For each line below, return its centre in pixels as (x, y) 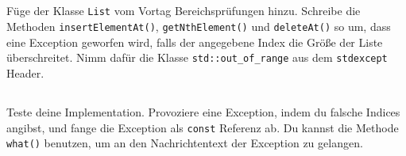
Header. (25, 72)
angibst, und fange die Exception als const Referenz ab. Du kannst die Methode (203, 127)
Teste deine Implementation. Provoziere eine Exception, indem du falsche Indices (203, 111)
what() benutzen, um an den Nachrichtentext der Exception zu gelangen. (185, 143)
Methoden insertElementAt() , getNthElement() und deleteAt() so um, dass (199, 27)
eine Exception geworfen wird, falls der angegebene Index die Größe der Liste (195, 42)
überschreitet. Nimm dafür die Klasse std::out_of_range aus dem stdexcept (197, 57)
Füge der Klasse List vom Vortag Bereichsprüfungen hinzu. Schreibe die (184, 11)
